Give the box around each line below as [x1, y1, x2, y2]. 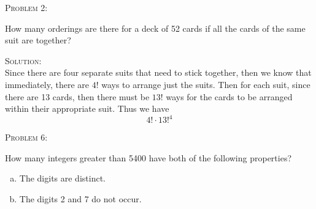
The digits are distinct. [19, 172, 106, 185]
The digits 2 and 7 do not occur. [19, 193, 142, 205]
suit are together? [5, 34, 71, 46]
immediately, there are [5, 78, 89, 90]
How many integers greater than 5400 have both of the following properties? [5, 151, 292, 164]
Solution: [5, 54, 42, 67]
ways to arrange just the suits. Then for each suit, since [101, 78, 310, 90]
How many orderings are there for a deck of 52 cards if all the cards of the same [5, 21, 306, 34]
